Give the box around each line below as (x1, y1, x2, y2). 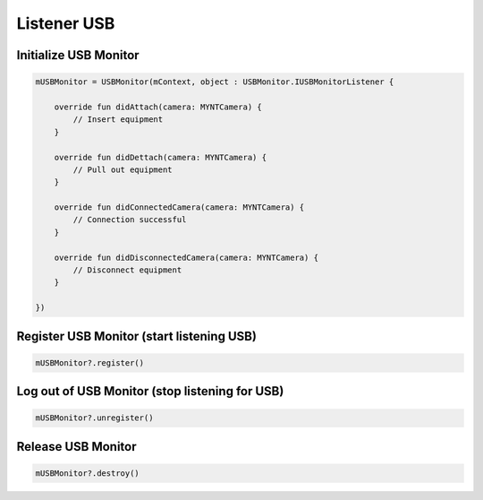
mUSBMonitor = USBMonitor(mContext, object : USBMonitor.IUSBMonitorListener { (35, 77, 394, 87)
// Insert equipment (72, 115, 164, 125)
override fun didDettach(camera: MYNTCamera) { (54, 152, 267, 162)
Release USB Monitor (16, 439, 137, 454)
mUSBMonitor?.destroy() (35, 468, 140, 478)
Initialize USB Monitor (16, 47, 140, 63)
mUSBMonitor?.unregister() (35, 413, 154, 423)
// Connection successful (72, 215, 187, 225)
